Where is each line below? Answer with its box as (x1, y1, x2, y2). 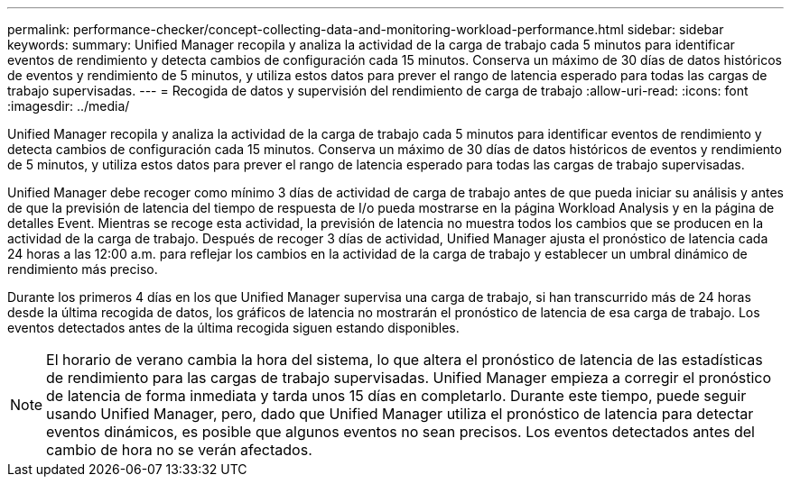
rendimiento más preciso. (7, 261, 158, 277)
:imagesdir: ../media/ (7, 98, 130, 114)
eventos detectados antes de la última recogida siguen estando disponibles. (7, 320, 460, 335)
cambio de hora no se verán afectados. (46, 441, 312, 459)
